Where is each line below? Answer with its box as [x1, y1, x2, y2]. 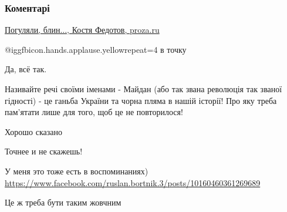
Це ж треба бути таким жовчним [5, 196, 121, 208]
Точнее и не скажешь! [5, 145, 83, 157]
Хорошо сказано [5, 125, 62, 137]
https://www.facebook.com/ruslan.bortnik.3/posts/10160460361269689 [5, 176, 261, 189]
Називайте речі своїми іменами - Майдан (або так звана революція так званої [5, 83, 282, 95]
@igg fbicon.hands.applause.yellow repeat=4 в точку [5, 43, 187, 55]
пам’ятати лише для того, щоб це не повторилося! [5, 106, 183, 118]
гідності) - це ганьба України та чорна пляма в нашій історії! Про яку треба [5, 94, 277, 106]
